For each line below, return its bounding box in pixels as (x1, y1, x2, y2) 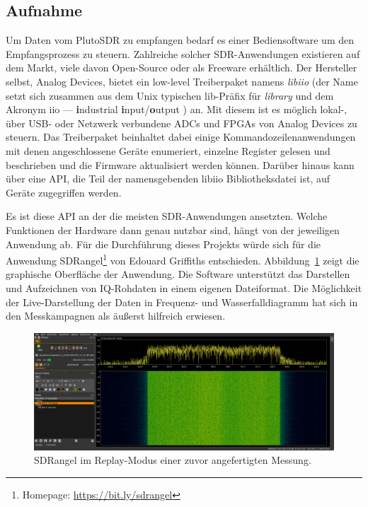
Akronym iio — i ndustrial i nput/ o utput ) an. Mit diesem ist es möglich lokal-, (6, 102, 347, 117)
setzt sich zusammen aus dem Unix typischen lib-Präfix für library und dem (6, 88, 334, 103)
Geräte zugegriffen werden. (6, 185, 122, 199)
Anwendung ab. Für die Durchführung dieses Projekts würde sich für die (6, 236, 321, 251)
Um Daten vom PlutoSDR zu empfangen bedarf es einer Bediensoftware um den (6, 33, 354, 47)
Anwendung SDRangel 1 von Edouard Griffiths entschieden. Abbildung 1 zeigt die (6, 251, 360, 267)
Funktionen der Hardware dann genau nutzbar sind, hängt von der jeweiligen (6, 222, 340, 237)
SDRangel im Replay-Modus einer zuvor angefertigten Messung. (34, 453, 311, 467)
